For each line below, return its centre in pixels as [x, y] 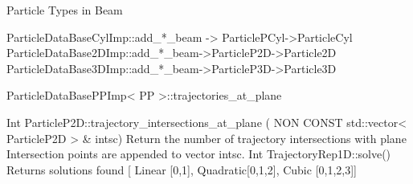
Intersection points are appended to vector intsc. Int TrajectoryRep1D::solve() [199, 154]
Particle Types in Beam [65, 10]
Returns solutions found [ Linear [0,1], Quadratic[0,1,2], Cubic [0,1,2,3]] [182, 169]
